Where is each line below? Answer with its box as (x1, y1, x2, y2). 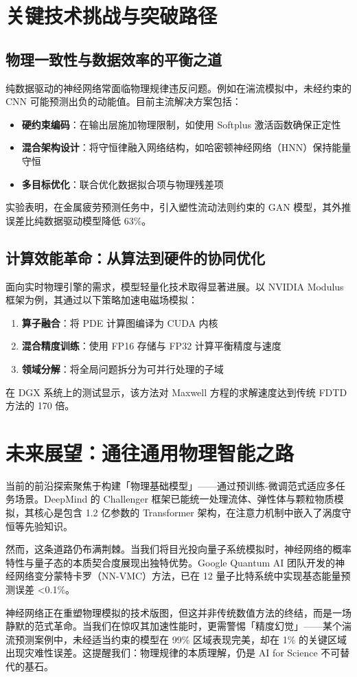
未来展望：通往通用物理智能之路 (5, 438, 295, 466)
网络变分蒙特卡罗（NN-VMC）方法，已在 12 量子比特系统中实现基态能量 (14, 569, 341, 583)
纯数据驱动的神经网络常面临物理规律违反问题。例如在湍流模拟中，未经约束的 (5, 80, 352, 95)
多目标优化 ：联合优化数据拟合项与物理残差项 (21, 176, 224, 191)
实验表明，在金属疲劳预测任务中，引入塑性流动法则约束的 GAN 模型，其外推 (5, 200, 352, 214)
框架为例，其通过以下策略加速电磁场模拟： (5, 292, 198, 307)
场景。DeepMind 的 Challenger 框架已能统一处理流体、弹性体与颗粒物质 (14, 492, 334, 506)
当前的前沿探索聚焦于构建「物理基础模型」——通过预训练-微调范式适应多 (5, 478, 336, 492)
